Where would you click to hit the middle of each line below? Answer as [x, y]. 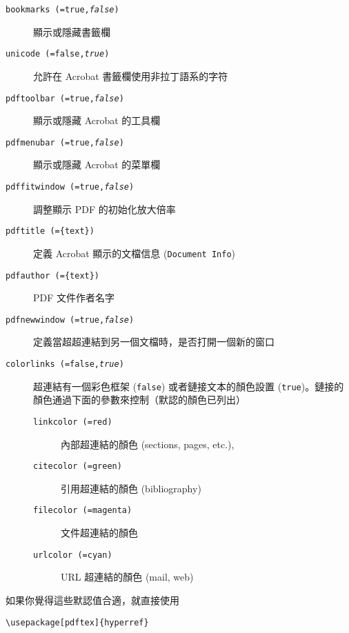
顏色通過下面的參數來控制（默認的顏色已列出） [139, 400]
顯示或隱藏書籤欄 [72, 31]
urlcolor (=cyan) [73, 555]
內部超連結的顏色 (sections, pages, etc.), [148, 444]
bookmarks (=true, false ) [62, 10]
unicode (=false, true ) [58, 54]
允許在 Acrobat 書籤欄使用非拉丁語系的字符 [131, 76]
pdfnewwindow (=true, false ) [70, 320]
